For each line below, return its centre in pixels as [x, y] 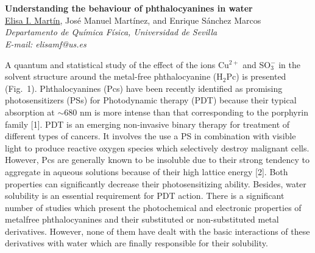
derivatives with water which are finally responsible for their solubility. [136, 243]
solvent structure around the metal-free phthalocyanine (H [114, 76]
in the [289, 64]
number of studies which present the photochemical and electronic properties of [153, 207]
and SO [257, 64]
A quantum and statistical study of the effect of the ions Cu [117, 64]
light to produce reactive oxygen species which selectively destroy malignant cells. [157, 147]
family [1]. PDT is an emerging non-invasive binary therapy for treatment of [147, 124]
